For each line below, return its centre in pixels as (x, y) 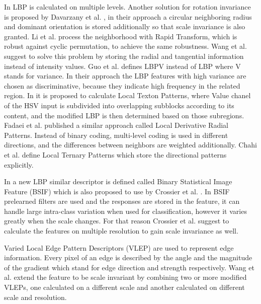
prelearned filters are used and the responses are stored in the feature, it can (122, 201)
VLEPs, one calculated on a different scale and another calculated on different (124, 287)
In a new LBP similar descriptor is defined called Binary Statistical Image (118, 181)
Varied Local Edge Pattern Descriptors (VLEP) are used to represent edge (119, 247)
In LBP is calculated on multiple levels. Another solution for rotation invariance (127, 7)
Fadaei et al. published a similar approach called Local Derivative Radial (116, 125)
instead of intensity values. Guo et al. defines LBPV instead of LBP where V (122, 66)
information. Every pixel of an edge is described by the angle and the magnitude (128, 257)
